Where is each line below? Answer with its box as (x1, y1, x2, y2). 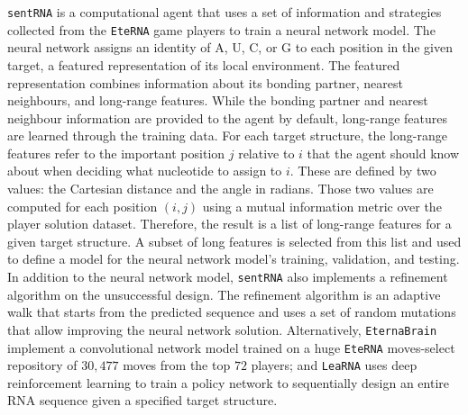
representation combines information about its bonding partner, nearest (7, 73, 403, 92)
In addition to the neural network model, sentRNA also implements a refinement (7, 267, 448, 286)
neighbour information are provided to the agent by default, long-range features (7, 108, 448, 127)
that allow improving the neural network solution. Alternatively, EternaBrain (7, 320, 437, 338)
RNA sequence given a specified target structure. (7, 391, 278, 410)
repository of (7, 356, 78, 374)
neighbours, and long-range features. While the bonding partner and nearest (7, 91, 428, 110)
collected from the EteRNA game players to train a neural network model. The (7, 20, 436, 39)
